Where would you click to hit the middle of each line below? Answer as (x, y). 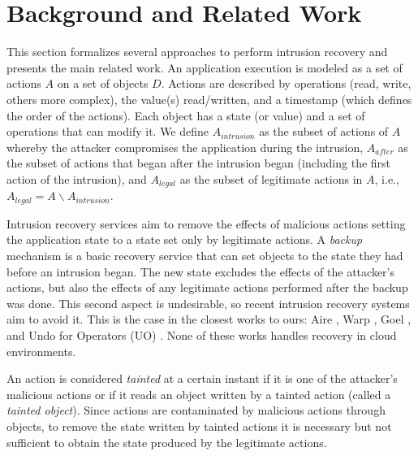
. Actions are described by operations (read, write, (286, 83)
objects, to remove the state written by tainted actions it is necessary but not (199, 426)
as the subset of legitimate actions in (271, 178)
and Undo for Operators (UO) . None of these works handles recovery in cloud (202, 334)
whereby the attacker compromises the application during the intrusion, (185, 147)
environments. (41, 351)
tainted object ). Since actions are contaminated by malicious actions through (196, 410)
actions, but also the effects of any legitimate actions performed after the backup (207, 287)
